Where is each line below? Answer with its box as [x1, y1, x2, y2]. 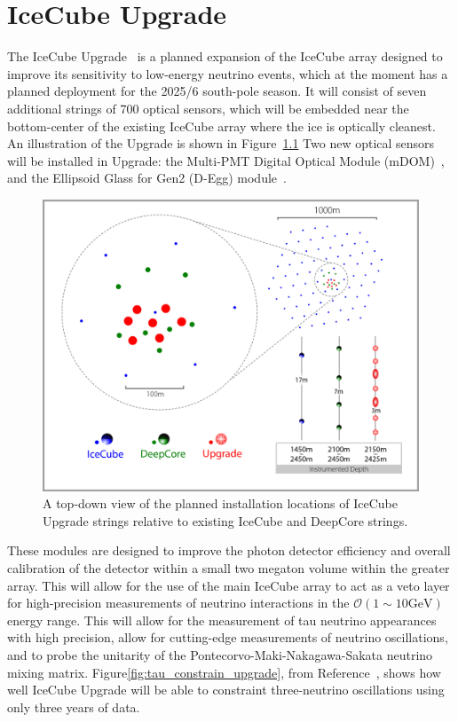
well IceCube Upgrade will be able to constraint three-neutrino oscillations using [7, 680, 445, 699]
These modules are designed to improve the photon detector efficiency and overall [7, 541, 451, 560]
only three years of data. [7, 697, 140, 716]
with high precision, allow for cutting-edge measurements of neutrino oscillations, [7, 628, 448, 647]
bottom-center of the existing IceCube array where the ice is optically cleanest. [7, 116, 436, 135]
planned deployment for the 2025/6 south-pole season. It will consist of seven [7, 82, 427, 100]
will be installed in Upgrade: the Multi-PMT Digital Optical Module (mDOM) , [7, 151, 445, 169]
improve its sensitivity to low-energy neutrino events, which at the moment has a [7, 64, 448, 82]
